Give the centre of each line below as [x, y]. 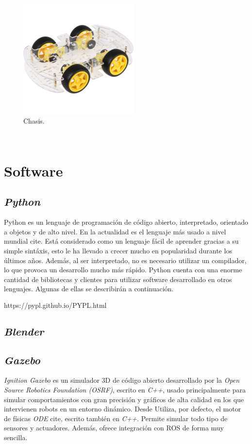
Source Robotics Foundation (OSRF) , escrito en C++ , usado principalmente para [125, 390]
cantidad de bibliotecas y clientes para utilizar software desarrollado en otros [118, 279]
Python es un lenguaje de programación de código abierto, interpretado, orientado [126, 222]
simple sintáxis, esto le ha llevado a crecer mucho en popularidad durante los [118, 250]
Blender [24, 331]
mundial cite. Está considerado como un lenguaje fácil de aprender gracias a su [121, 241]
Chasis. [34, 121]
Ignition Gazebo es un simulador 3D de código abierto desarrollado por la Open [122, 380]
